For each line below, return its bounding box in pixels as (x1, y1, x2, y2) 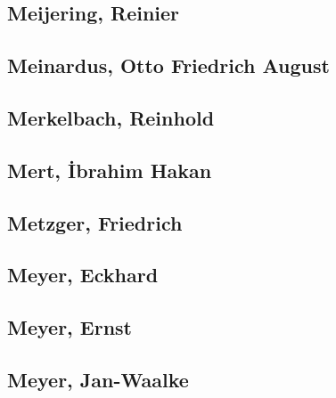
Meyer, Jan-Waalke (7, 365, 189, 393)
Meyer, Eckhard (7, 261, 159, 288)
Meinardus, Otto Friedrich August (7, 52, 330, 79)
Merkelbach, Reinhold (7, 103, 215, 131)
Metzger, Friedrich (7, 208, 183, 236)
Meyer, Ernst (7, 313, 133, 341)
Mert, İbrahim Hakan (7, 156, 212, 183)
